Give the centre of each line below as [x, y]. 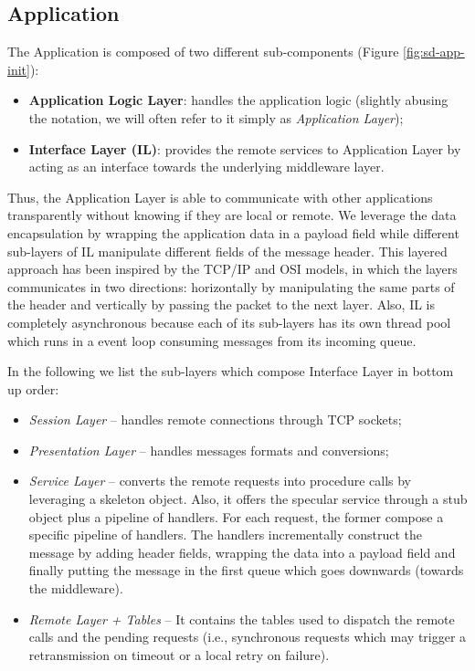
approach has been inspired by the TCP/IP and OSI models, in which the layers [232, 269]
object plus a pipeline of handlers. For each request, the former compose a [236, 516]
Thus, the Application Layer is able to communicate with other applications [220, 197]
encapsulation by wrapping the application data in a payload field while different [233, 232]
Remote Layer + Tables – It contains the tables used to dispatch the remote [242, 619]
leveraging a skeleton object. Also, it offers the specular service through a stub [248, 499]
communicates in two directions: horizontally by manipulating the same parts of [231, 286]
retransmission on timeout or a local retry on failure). [179, 654]
